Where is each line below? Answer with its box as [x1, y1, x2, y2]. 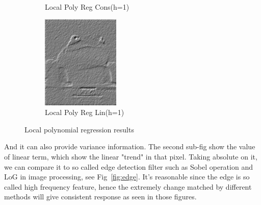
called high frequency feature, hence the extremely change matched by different [4, 181, 252, 192]
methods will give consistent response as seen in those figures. [4, 191, 197, 202]
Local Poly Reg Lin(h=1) [45, 107, 124, 118]
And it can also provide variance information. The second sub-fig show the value [4, 141, 255, 152]
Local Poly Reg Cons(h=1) [45, 2, 129, 12]
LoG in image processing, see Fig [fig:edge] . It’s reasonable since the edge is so [4, 171, 250, 182]
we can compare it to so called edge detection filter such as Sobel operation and [4, 161, 253, 172]
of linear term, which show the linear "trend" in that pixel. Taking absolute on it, [4, 151, 257, 162]
